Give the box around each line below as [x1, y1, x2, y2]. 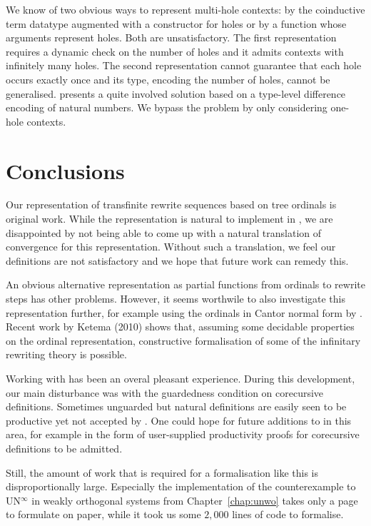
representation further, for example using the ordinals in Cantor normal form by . [6, 305, 362, 320]
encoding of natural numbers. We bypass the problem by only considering [6, 100, 327, 115]
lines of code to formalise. [232, 507, 344, 522]
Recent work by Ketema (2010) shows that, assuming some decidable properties [6, 319, 355, 334]
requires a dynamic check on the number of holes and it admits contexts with [6, 44, 344, 59]
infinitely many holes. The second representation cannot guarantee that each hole [6, 58, 362, 73]
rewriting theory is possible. [6, 347, 127, 362]
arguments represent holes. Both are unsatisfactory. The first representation [6, 30, 337, 45]
